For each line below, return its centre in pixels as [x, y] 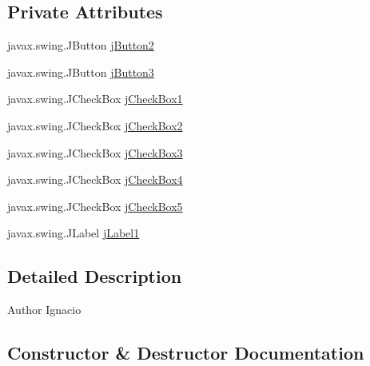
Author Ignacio [44, 310]
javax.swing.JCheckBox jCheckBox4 [95, 179]
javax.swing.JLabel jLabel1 [74, 233]
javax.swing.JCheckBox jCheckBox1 [95, 99]
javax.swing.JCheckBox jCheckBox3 [95, 152]
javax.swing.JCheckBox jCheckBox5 [95, 206]
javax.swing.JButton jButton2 [81, 45]
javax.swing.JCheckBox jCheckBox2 [95, 125]
